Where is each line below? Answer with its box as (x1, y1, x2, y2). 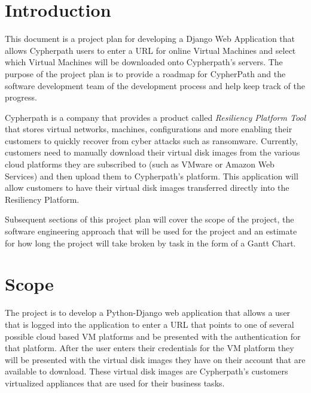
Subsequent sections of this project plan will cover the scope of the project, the (5, 213, 294, 226)
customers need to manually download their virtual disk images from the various (5, 146, 300, 159)
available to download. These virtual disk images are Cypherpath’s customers (5, 365, 288, 377)
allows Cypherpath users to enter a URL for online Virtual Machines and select (5, 44, 296, 56)
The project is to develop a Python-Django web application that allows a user (5, 306, 291, 319)
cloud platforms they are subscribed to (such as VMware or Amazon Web (5, 158, 275, 170)
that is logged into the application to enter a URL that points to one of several (5, 318, 294, 330)
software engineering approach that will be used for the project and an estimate (5, 225, 297, 237)
